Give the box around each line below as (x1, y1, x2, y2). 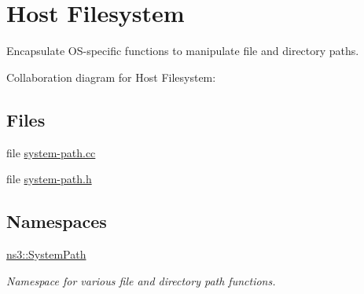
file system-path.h (6, 171, 92, 187)
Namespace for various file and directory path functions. (6, 272, 276, 288)
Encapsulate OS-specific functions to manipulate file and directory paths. (6, 42, 359, 59)
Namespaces (6, 209, 107, 233)
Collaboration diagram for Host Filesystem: (6, 68, 216, 85)
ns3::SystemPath (6, 245, 86, 262)
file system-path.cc (6, 144, 96, 160)
